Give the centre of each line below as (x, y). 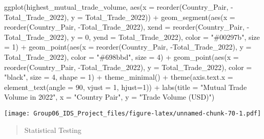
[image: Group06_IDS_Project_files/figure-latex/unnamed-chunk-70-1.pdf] (133, 113)
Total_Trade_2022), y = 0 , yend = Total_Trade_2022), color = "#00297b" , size (132, 37)
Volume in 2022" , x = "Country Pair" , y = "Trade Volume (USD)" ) (109, 97)
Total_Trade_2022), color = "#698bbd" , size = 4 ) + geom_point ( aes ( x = (121, 56)
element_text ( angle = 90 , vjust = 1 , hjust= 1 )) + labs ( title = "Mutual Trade (126, 87)
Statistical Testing (53, 130)
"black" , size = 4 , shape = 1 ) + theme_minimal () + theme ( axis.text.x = (119, 77)
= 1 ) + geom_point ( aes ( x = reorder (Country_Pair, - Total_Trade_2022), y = (128, 47)
